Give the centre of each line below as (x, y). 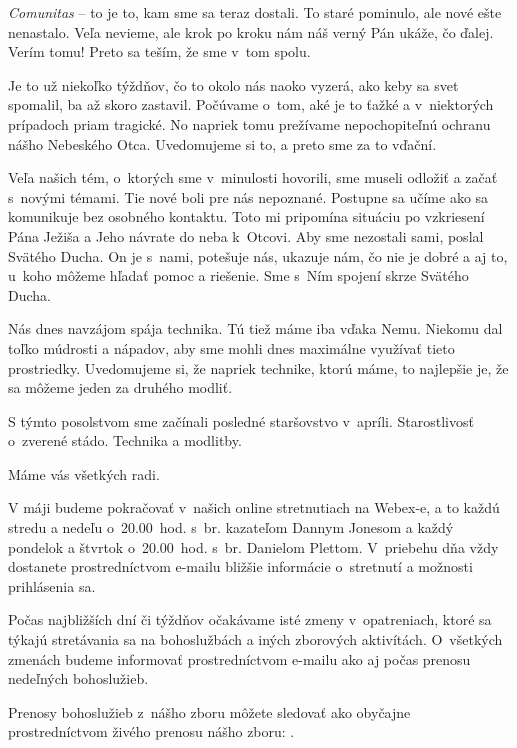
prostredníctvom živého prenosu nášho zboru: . (151, 731)
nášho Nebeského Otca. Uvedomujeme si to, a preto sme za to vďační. (222, 143)
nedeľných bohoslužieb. (78, 678)
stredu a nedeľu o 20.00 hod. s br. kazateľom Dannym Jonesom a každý (231, 527)
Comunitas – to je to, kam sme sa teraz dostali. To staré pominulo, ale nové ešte (255, 12)
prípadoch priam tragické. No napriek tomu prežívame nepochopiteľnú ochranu (249, 123)
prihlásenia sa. (52, 585)
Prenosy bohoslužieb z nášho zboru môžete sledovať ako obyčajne (209, 711)
